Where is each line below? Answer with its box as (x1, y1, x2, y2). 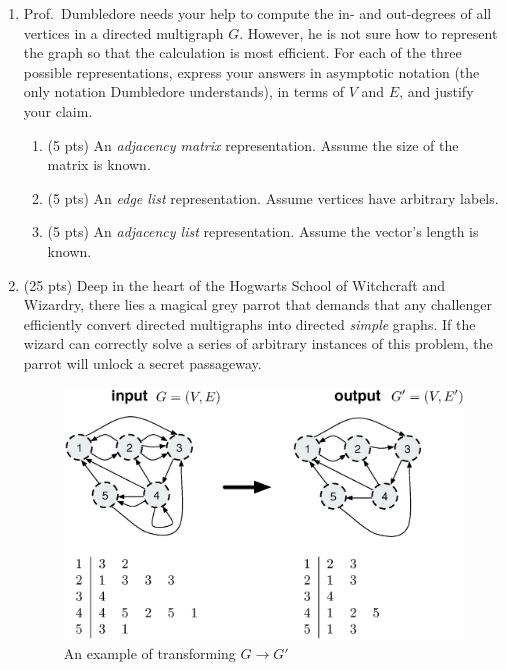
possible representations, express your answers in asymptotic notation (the (23, 61, 480, 82)
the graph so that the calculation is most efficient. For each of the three (23, 42, 462, 63)
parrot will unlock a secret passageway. (23, 352, 262, 373)
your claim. (23, 100, 93, 121)
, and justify (399, 81, 474, 102)
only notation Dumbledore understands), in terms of (23, 81, 345, 102)
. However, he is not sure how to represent (239, 22, 498, 43)
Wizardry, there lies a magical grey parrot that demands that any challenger (23, 294, 493, 315)
